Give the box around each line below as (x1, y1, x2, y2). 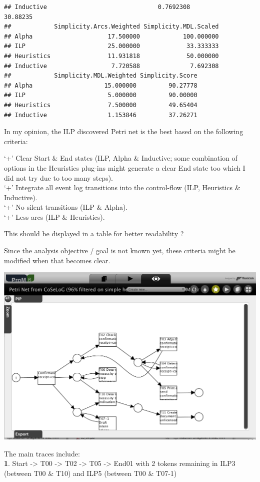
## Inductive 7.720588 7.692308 (4, 62, 219, 70)
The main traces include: (4, 448, 80, 458)
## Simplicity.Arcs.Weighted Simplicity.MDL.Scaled (4, 23, 219, 31)
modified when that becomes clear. (4, 255, 110, 265)
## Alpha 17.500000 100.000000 (4, 33, 219, 40)
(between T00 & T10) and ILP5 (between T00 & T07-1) (4, 467, 177, 478)
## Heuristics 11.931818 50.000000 (4, 52, 219, 60)
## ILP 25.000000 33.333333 (4, 43, 219, 50)
